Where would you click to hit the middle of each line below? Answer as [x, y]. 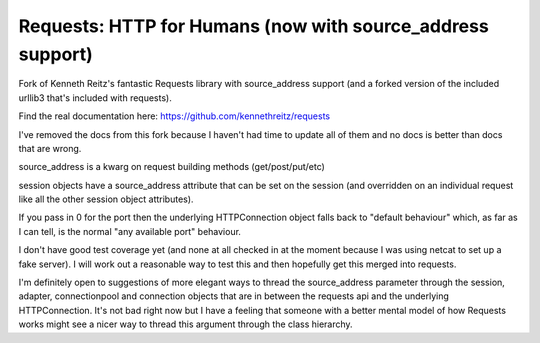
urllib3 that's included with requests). [95, 97]
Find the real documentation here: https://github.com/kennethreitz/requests [174, 116]
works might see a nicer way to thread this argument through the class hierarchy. [186, 324]
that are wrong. [50, 148]
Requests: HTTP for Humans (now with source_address [253, 26]
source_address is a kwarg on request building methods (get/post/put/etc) [171, 167]
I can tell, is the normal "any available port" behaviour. [130, 231]
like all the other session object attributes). [106, 199]
